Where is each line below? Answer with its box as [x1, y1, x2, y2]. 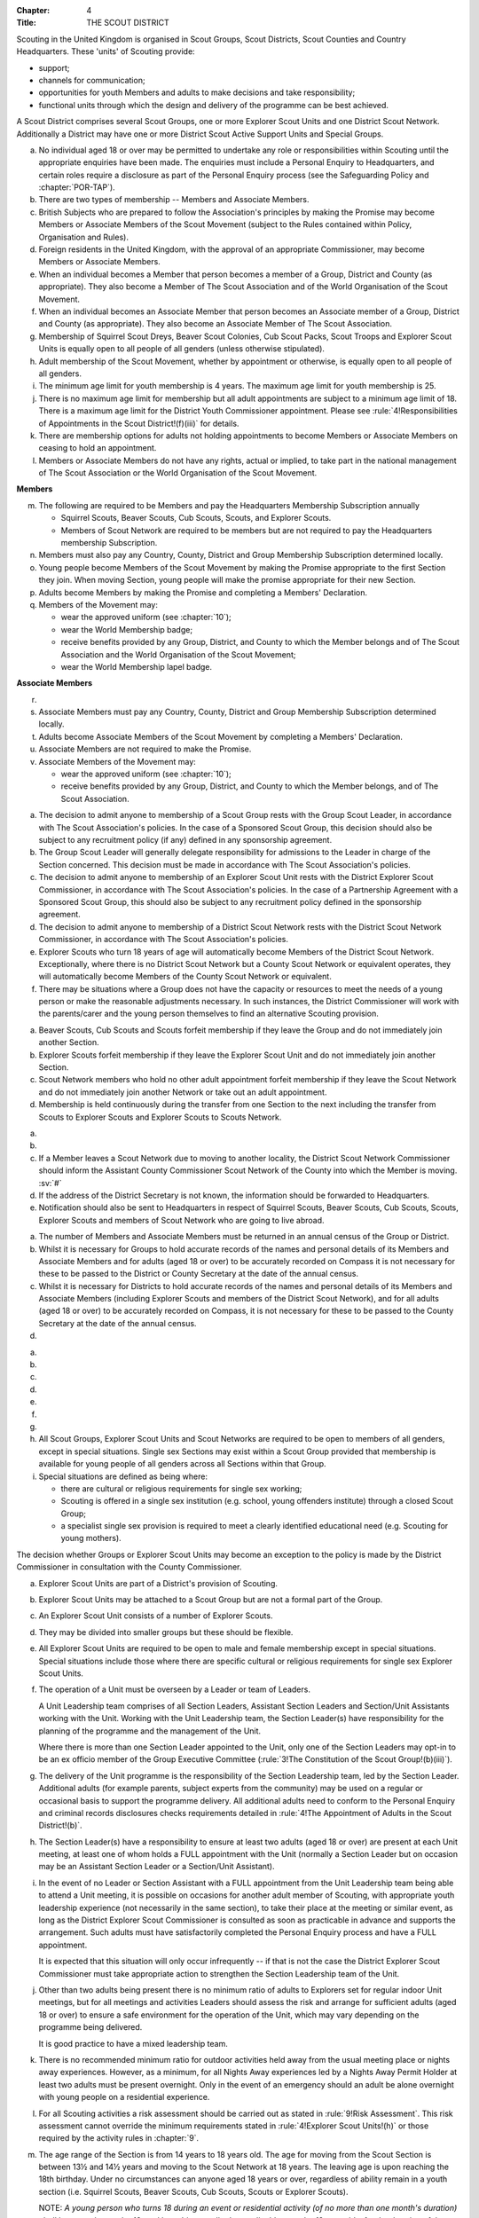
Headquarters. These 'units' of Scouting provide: [16, 46, 195, 57]
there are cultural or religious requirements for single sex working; [60, 1483, 302, 1494]
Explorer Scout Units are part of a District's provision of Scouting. [38, 1577, 279, 1588]
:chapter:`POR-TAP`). [38, 182, 115, 193]
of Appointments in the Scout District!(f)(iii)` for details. [38, 418, 239, 429]
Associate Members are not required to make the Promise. [38, 743, 252, 754]
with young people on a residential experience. [38, 2092, 210, 2103]
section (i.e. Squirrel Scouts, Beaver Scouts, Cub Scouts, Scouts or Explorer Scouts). [38, 2186, 349, 2197]
